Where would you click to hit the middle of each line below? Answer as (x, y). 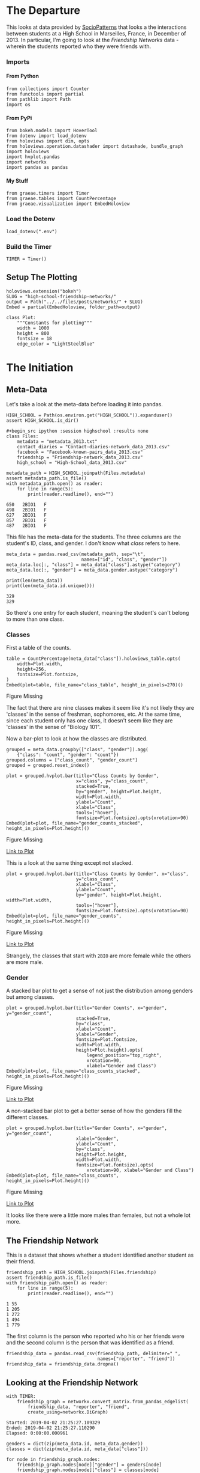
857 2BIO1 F (26, 520)
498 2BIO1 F (26, 510)
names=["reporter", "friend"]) (136, 1359)
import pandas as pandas (37, 168)
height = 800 (33, 333)
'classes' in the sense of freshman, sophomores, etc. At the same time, (94, 714)
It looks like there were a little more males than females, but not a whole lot (98, 1215)
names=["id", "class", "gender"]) (124, 560)
